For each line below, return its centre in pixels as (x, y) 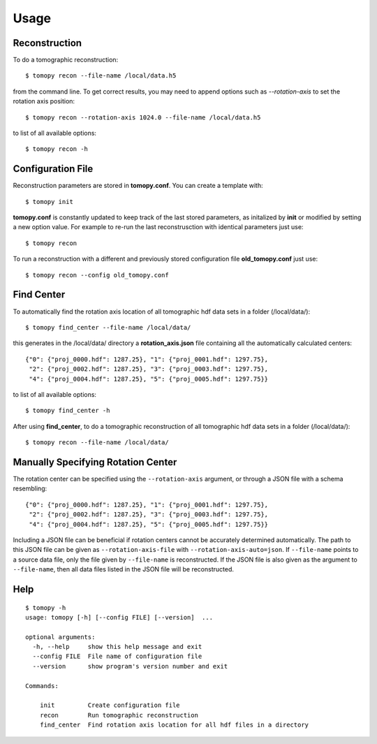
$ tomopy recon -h (57, 149)
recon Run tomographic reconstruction (119, 715)
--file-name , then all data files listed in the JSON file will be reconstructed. (123, 569)
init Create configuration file (110, 705)
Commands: (42, 686)
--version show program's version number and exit (130, 666)
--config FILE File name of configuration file (117, 656)
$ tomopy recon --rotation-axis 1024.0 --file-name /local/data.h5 (143, 117)
